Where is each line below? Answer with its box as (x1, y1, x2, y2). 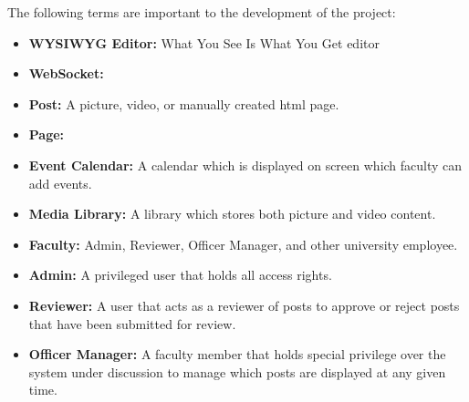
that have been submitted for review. (28, 314, 236, 333)
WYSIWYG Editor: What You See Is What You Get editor (28, 33, 380, 52)
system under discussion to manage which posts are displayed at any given (28, 362, 446, 381)
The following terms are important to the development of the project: (7, 3, 396, 21)
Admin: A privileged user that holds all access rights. (28, 265, 332, 284)
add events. (28, 173, 92, 192)
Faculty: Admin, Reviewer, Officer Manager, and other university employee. (28, 234, 458, 253)
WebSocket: (28, 64, 104, 83)
